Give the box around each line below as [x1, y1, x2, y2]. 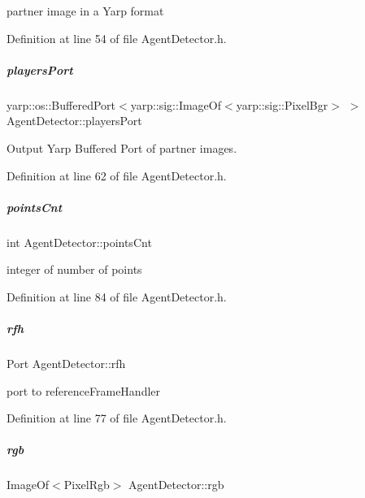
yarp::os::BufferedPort [7, 96, 115, 113]
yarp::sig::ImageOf [130, 96, 222, 113]
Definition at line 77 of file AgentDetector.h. [7, 409, 227, 427]
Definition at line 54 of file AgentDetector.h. [7, 29, 227, 46]
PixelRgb [63, 476, 110, 493]
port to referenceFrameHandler [7, 382, 161, 399]
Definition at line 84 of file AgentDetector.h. [7, 288, 227, 305]
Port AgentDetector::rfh [7, 355, 126, 372]
